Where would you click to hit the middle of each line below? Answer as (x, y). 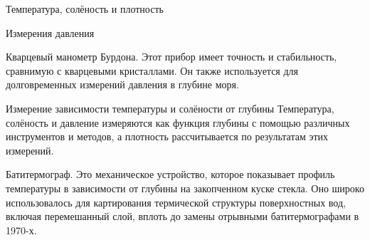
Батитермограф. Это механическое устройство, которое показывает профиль (170, 174)
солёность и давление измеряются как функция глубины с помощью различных (178, 122)
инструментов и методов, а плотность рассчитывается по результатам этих (167, 136)
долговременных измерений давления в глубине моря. (122, 84)
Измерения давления (50, 32)
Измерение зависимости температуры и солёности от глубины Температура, (170, 108)
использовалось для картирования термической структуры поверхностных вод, (176, 202)
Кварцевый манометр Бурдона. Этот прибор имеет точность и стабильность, (171, 57)
